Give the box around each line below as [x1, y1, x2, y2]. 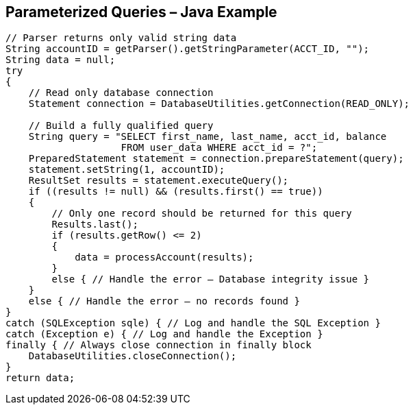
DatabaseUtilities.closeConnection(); [28, 350, 237, 362]
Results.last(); [51, 219, 138, 230]
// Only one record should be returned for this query [51, 208, 352, 219]
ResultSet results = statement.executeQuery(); [28, 175, 289, 186]
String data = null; [5, 54, 116, 66]
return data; [5, 372, 75, 384]
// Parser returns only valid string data [5, 32, 237, 44]
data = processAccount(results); [75, 252, 254, 263]
